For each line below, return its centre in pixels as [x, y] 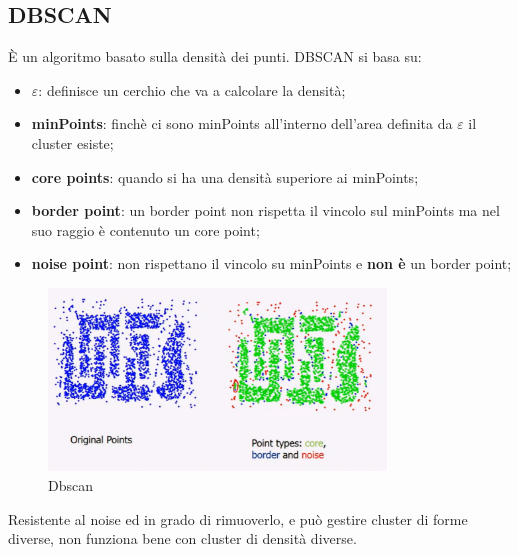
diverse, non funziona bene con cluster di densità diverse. [182, 538]
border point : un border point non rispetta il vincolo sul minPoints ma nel [265, 210]
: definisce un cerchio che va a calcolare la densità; [192, 89]
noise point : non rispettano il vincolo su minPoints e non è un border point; [271, 263]
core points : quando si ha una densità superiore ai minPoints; [225, 176]
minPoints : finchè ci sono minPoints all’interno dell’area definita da [242, 123]
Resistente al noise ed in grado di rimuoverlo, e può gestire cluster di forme [238, 518]
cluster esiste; [72, 142]
